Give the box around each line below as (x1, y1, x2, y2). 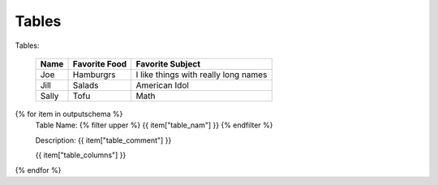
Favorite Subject (135, 58, 201, 69)
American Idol (135, 80, 190, 91)
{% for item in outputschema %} (15, 109, 123, 118)
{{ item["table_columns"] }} (35, 150, 127, 160)
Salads (72, 80, 99, 91)
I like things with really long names (135, 69, 268, 80)
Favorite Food (72, 58, 127, 69)
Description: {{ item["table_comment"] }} (35, 135, 172, 145)
